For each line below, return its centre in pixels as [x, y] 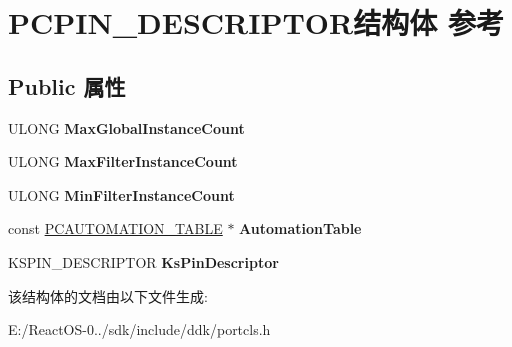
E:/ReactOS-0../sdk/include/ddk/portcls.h [139, 329]
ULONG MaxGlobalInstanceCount [126, 127]
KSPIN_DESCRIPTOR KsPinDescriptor [143, 261]
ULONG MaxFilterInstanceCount [123, 161]
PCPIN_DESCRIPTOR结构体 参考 [256, 22]
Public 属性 [67, 85]
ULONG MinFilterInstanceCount [121, 194]
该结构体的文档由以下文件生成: [108, 295]
